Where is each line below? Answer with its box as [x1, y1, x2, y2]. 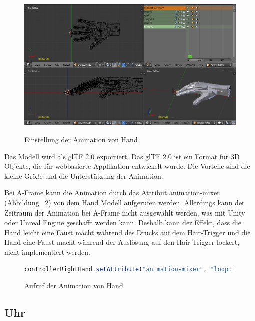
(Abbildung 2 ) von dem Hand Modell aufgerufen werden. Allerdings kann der [4, 197, 245, 207]
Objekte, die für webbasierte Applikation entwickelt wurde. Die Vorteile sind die [4, 161, 250, 171]
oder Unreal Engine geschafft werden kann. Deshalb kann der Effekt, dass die [4, 217, 241, 228]
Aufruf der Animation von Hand [24, 280, 123, 291]
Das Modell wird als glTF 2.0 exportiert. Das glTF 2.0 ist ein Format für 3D [4, 151, 240, 161]
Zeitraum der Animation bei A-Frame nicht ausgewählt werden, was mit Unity [4, 207, 245, 218]
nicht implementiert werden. [4, 246, 90, 257]
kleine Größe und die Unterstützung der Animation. [4, 170, 163, 181]
